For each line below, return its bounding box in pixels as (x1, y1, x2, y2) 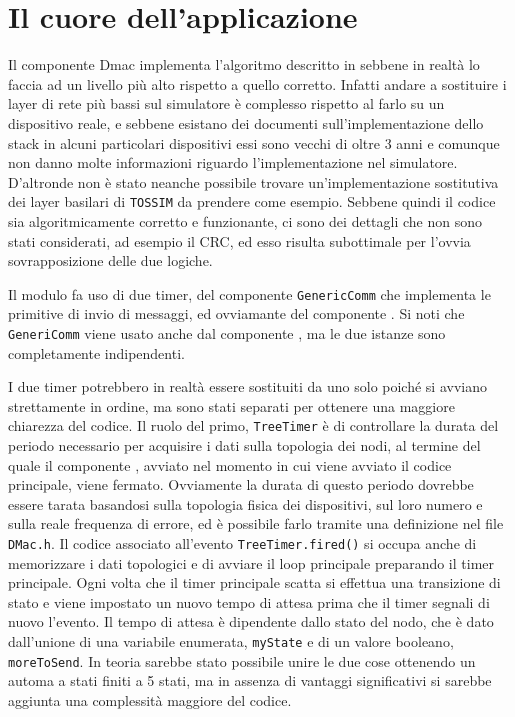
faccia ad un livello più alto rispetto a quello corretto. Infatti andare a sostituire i (8, 73, 507, 94)
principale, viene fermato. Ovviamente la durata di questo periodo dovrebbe (8, 474, 474, 495)
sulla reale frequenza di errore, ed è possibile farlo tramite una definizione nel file (8, 513, 504, 534)
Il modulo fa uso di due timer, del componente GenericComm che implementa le (8, 283, 491, 304)
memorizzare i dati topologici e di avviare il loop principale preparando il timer (8, 552, 495, 573)
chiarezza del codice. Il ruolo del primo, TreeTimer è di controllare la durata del (8, 415, 499, 436)
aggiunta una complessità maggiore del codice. (8, 689, 292, 710)
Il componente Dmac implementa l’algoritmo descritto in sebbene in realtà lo (8, 54, 480, 75)
